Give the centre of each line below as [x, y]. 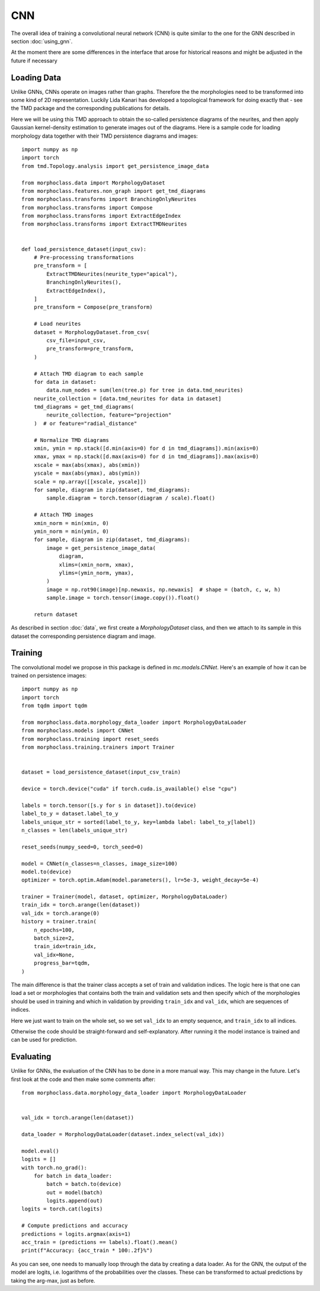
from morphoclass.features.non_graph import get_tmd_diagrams [114, 191]
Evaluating [31, 1057]
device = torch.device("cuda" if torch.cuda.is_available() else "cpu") [129, 789]
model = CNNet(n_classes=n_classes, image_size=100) [100, 864]
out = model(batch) [75, 1192]
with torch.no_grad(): [55, 1168]
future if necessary [34, 61]
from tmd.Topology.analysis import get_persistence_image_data [115, 166]
